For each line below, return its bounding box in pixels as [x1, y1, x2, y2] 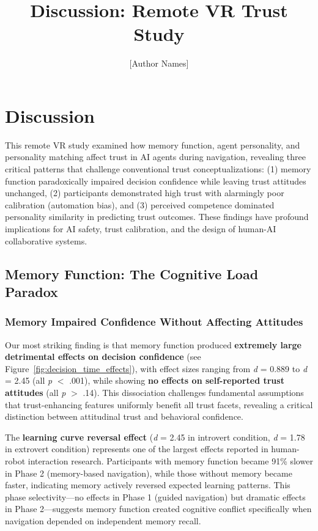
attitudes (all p [5, 386, 66, 398]
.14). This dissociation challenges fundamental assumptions [83, 386, 304, 398]
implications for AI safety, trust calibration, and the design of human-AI [5, 222, 276, 235]
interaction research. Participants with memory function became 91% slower [28, 454, 313, 467]
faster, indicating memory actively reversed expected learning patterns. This [5, 478, 290, 491]
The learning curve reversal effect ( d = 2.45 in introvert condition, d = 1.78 [5, 430, 305, 443]
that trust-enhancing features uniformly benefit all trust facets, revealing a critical [5, 398, 313, 411]
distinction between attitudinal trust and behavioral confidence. [5, 410, 243, 423]
